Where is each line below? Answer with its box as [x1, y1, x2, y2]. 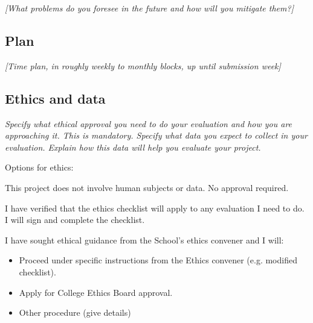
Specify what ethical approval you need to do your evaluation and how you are [5, 117, 292, 130]
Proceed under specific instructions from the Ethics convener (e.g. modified [19, 254, 297, 266]
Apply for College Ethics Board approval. [19, 286, 173, 298]
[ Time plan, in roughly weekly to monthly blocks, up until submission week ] [5, 59, 281, 72]
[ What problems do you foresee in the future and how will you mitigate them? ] [5, 2, 294, 14]
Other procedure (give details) [19, 306, 131, 319]
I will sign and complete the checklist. [5, 213, 145, 226]
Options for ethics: [5, 161, 74, 174]
